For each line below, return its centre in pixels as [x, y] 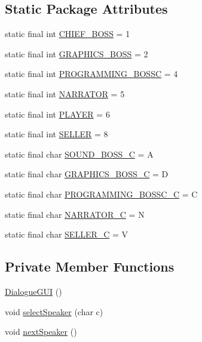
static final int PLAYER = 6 [57, 114]
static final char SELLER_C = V [67, 234]
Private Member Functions [90, 266]
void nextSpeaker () [41, 332]
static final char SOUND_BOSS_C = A [79, 154]
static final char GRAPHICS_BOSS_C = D [87, 174]
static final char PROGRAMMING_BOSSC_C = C [101, 194]
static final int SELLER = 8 [56, 134]
